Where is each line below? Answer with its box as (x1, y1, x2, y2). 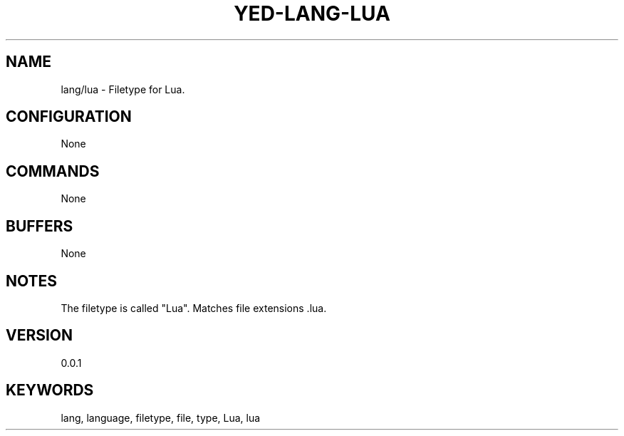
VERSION (6, 326, 73, 345)
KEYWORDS (6, 381, 94, 400)
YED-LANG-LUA (234, 1, 390, 26)
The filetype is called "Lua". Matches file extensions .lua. (61, 301, 327, 314)
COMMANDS (6, 162, 100, 180)
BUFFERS (6, 217, 73, 235)
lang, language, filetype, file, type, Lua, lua (61, 411, 261, 424)
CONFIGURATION (6, 108, 132, 126)
